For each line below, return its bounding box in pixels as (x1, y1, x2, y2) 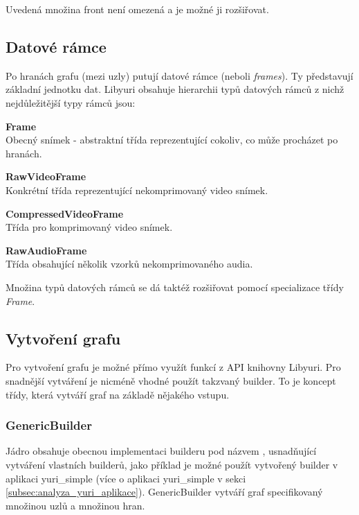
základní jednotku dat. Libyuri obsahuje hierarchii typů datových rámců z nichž (6, 82, 344, 96)
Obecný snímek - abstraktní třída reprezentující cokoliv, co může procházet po (6, 132, 338, 147)
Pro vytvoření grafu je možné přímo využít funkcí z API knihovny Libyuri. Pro (6, 360, 341, 374)
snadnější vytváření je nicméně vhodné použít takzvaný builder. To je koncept (6, 373, 336, 387)
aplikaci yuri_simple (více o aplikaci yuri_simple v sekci (6, 471, 246, 485)
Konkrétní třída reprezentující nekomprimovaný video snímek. (6, 182, 268, 197)
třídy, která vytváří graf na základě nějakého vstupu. (6, 387, 230, 401)
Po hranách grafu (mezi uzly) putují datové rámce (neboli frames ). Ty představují (6, 68, 353, 82)
